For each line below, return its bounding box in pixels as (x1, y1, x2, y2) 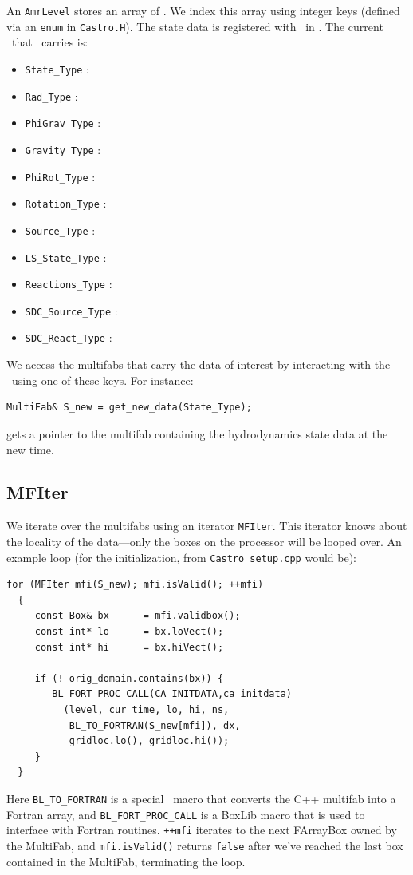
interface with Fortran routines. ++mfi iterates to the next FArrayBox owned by (6, 822, 397, 838)
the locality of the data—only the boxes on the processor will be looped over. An (6, 533, 402, 549)
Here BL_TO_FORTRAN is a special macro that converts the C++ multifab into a (6, 790, 396, 806)
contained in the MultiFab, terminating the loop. (6, 853, 246, 869)
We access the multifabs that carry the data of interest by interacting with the (6, 356, 391, 373)
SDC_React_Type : (25, 329, 112, 346)
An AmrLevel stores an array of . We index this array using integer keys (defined (6, 2, 400, 18)
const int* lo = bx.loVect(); (34, 625, 224, 637)
